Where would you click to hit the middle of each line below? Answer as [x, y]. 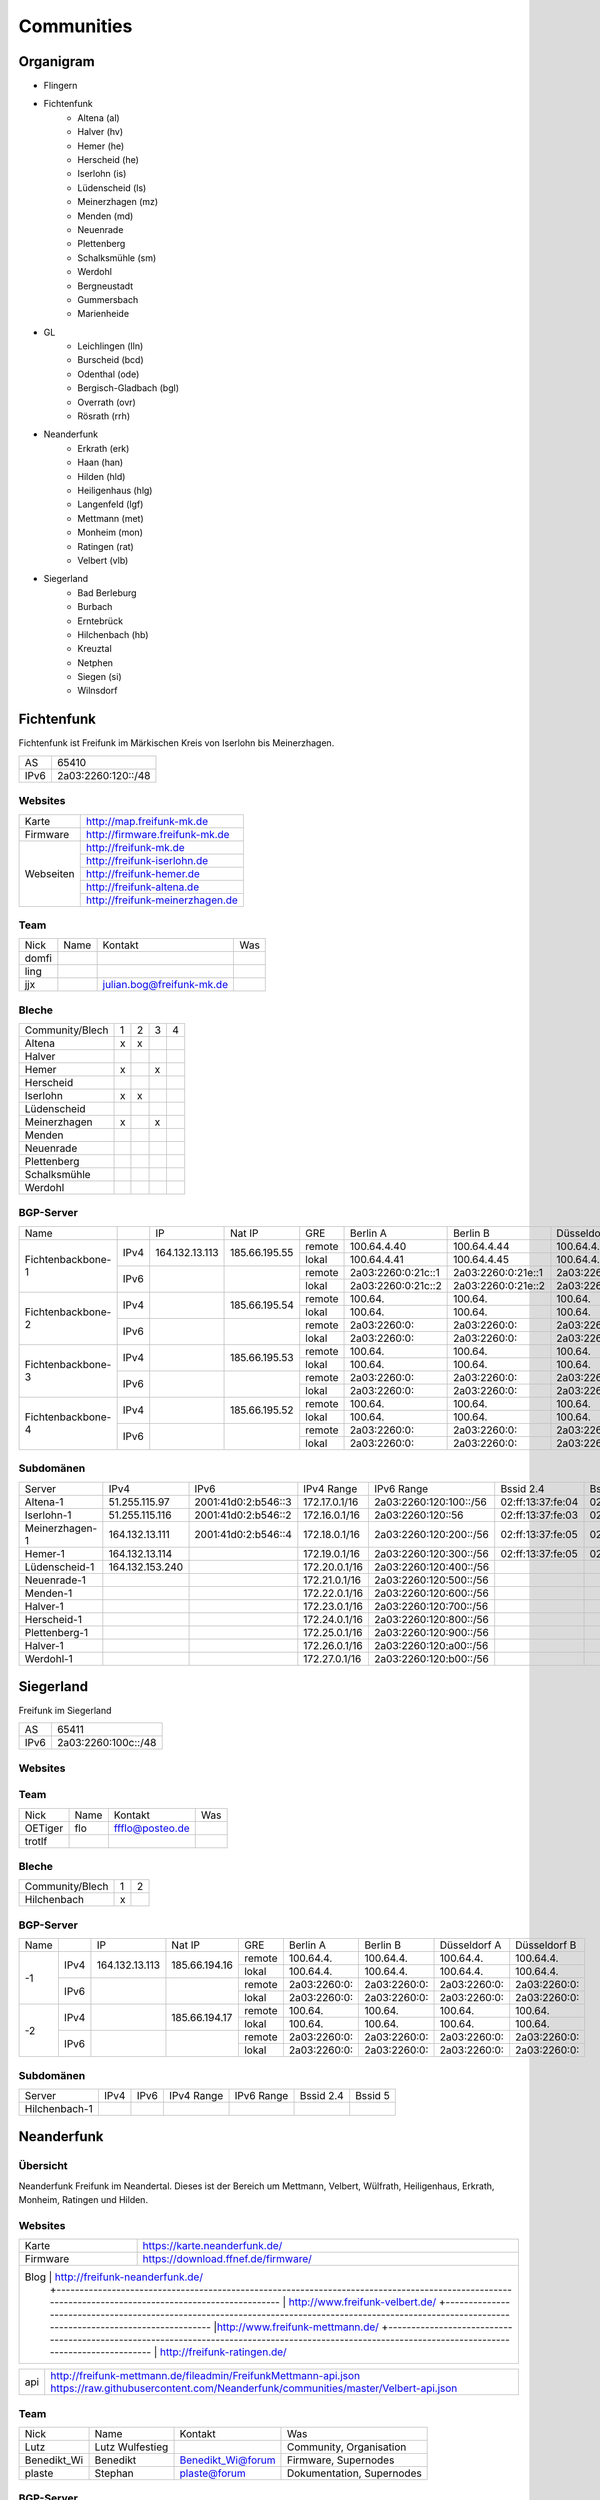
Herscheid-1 [53, 1619]
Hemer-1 [44, 1553]
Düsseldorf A [470, 1945]
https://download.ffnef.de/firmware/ [227, 2259]
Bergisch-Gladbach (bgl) [128, 388]
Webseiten [49, 873]
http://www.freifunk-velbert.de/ [362, 2302]
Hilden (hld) [101, 476]
